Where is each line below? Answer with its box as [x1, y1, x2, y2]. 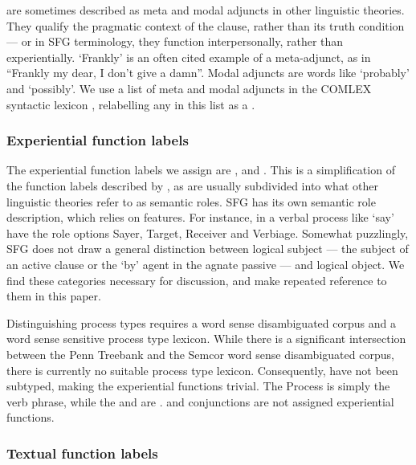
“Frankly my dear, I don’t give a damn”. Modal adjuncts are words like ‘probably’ [6, 64, 410, 81]
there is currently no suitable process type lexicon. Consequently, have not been [6, 361, 398, 378]
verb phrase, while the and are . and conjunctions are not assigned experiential [6, 393, 394, 410]
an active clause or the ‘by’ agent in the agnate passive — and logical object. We [6, 255, 405, 272]
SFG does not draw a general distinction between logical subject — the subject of [6, 240, 409, 257]
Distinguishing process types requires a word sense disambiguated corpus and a [6, 314, 396, 331]
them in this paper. [6, 288, 101, 304]
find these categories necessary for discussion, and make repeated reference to [6, 271, 387, 288]
